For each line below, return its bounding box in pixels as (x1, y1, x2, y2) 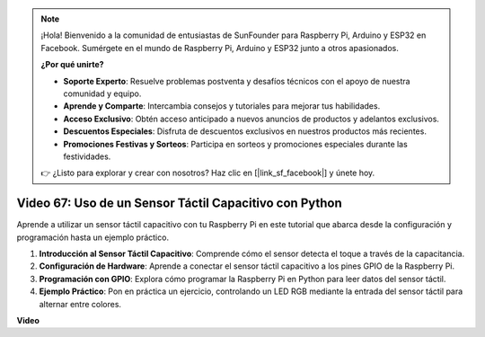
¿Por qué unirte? (40, 59, 104, 70)
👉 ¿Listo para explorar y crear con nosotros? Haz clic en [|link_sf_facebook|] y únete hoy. (40, 167, 375, 179)
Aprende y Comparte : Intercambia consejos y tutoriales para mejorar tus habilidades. (63, 101, 381, 111)
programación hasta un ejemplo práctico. (16, 232, 170, 243)
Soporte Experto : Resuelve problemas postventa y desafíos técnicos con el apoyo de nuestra (63, 75, 410, 86)
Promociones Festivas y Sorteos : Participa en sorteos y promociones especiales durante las (63, 138, 408, 149)
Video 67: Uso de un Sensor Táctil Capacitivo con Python (16, 196, 343, 211)
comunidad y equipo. (63, 88, 142, 99)
